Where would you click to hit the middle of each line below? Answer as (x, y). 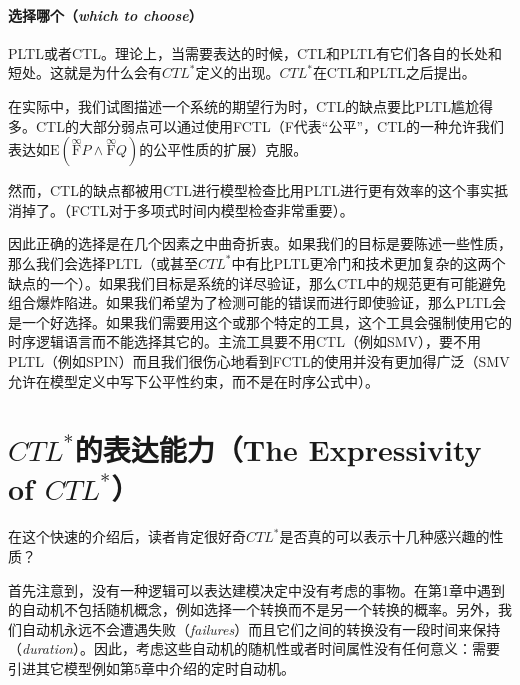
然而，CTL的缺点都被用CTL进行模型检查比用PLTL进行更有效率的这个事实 (251, 190)
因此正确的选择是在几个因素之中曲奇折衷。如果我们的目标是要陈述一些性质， (260, 243)
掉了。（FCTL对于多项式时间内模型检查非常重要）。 (187, 209)
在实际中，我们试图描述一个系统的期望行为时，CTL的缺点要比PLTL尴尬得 (250, 105)
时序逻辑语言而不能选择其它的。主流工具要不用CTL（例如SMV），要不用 (245, 341)
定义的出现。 (237, 72)
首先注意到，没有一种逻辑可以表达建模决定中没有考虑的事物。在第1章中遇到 (256, 589)
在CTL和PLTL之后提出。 (394, 72)
